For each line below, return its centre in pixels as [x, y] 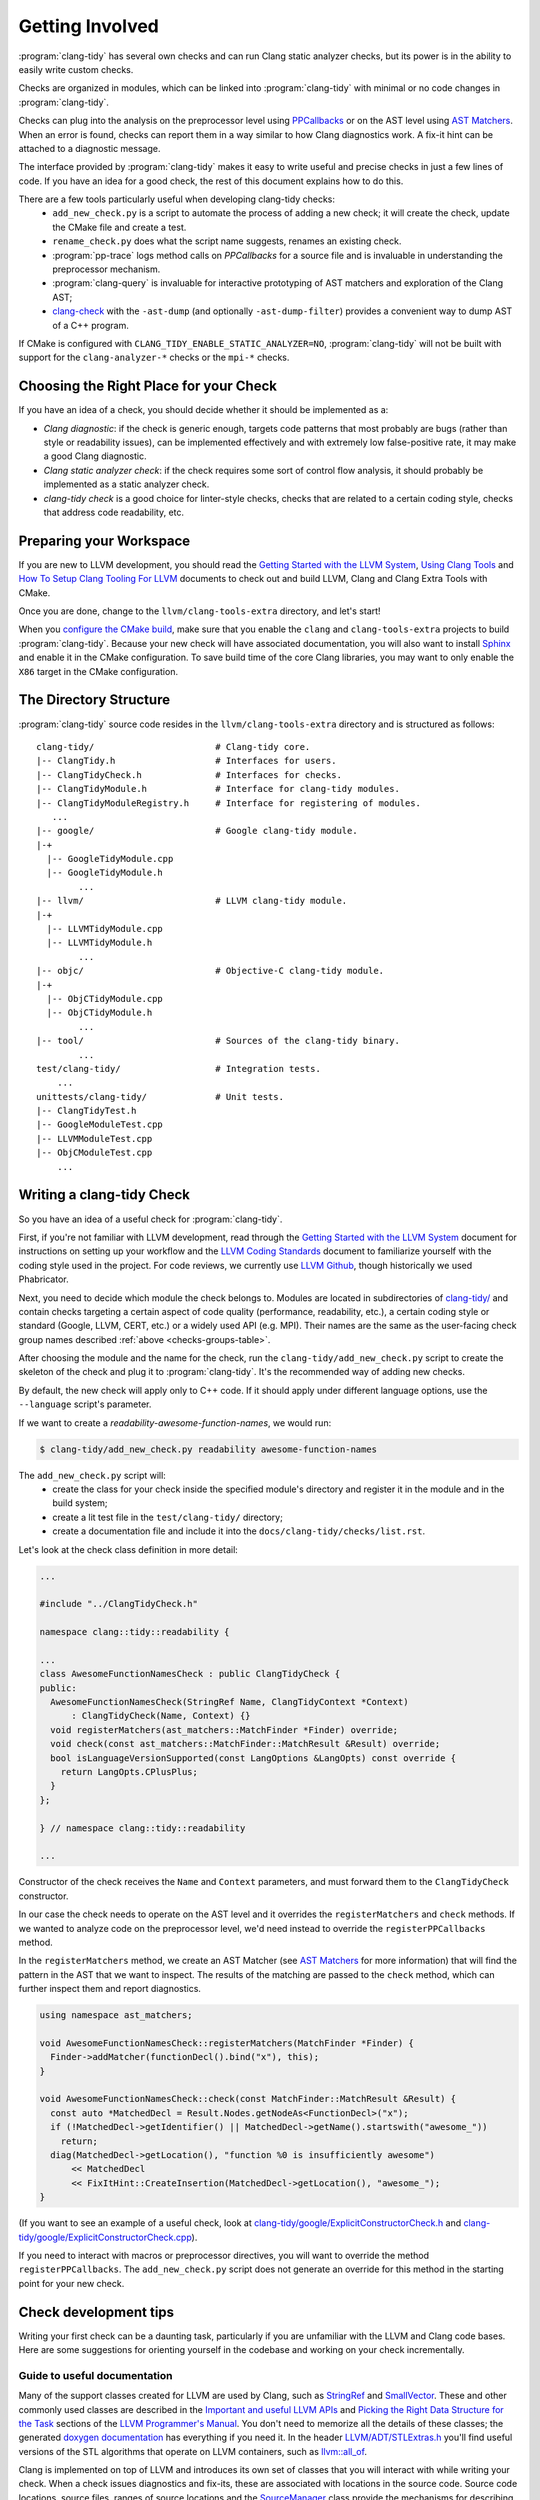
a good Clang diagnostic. [95, 456]
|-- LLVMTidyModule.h [99, 943]
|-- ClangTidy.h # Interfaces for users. [186, 761]
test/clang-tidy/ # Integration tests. [179, 1068]
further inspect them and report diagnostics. [110, 1989]
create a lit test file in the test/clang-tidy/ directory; [168, 1517]
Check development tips [96, 2311]
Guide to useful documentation [95, 2375]
